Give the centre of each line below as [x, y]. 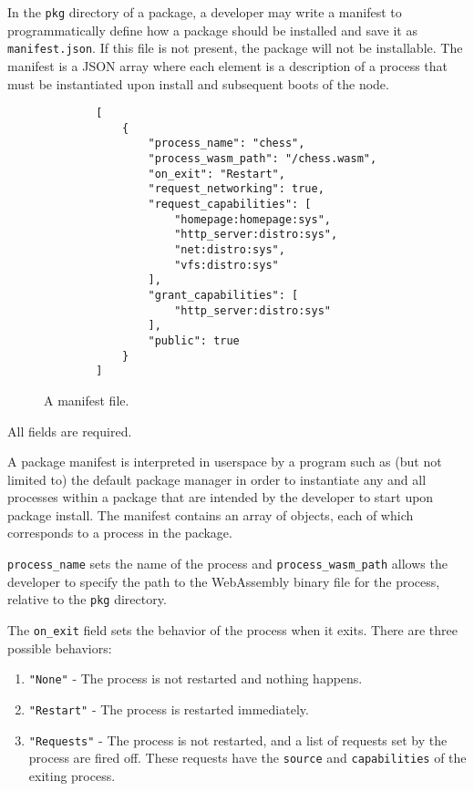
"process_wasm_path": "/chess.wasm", [263, 159]
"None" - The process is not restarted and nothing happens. [196, 678]
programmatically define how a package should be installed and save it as [212, 30]
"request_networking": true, [236, 189]
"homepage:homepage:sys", [252, 219]
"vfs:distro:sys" [227, 265]
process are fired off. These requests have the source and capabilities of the [247, 758]
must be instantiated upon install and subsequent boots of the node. [198, 83]
